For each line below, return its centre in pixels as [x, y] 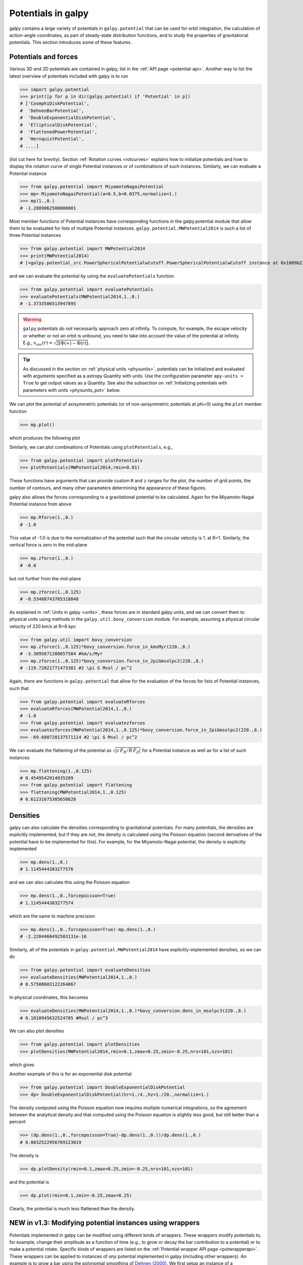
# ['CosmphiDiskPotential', [55, 103]
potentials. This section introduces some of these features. [71, 43]
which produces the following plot [45, 438]
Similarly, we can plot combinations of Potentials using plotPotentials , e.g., [91, 447]
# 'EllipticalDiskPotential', [59, 125]
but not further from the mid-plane [45, 578]
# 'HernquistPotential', [52, 139]
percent [17, 1122]
